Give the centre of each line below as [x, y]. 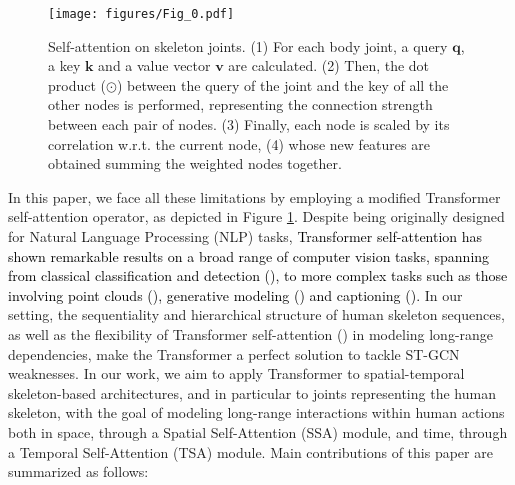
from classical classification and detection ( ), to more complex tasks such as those [258, 275]
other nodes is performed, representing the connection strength [240, 104]
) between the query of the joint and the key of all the [282, 84]
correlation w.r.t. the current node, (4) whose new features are [239, 143]
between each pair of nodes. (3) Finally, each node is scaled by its [249, 124]
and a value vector [154, 65]
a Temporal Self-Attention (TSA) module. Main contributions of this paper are [250, 451]
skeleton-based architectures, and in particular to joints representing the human [252, 392]
